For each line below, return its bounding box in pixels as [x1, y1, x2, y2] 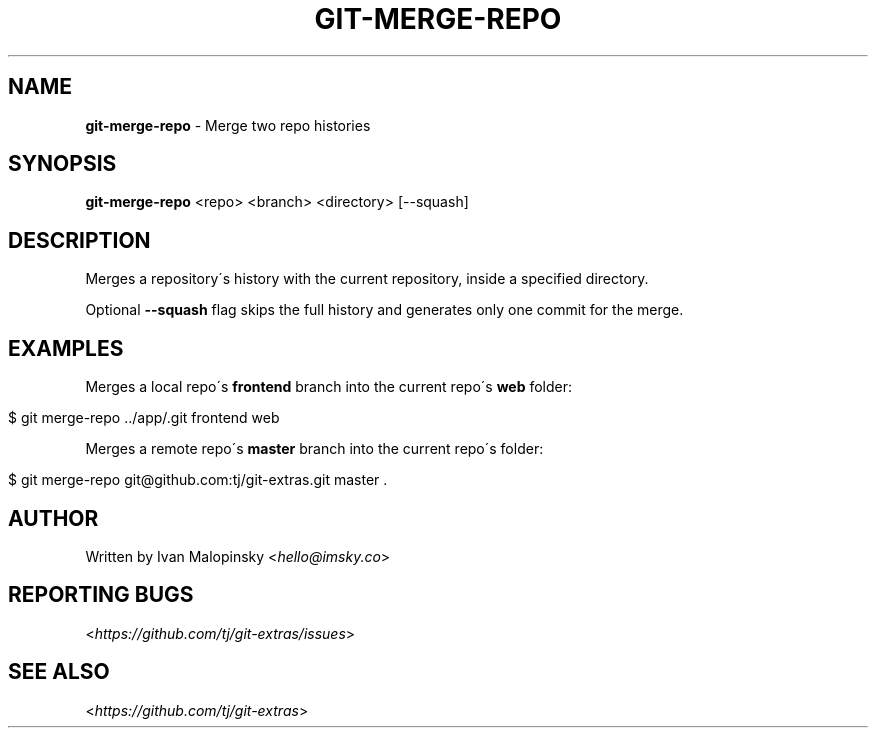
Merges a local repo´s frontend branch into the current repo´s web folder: [85, 378, 573, 396]
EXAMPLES [8, 335, 124, 361]
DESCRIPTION [8, 227, 151, 253]
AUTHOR [8, 505, 99, 531]
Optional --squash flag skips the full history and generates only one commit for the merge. [85, 301, 684, 319]
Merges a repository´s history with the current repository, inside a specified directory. [85, 270, 649, 288]
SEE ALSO [8, 659, 110, 685]
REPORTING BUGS [8, 582, 194, 608]
